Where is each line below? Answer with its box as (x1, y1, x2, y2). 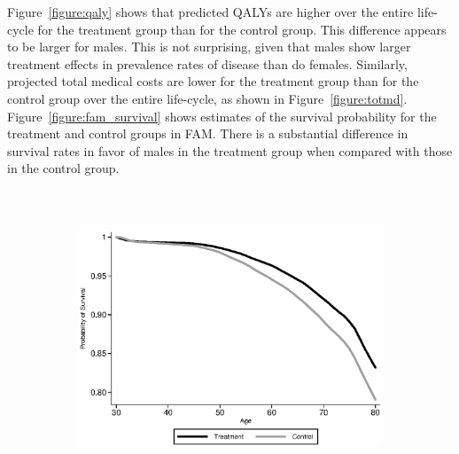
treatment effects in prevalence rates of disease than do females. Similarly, (7, 54, 408, 73)
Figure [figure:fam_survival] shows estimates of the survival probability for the (7, 106, 437, 125)
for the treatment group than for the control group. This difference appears (37, 20, 447, 38)
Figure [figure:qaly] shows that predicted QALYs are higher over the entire (7, 3, 414, 20)
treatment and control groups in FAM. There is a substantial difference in (7, 124, 408, 143)
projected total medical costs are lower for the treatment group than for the (7, 72, 419, 90)
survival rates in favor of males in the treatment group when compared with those (7, 141, 453, 160)
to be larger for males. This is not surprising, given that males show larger (7, 37, 411, 56)
